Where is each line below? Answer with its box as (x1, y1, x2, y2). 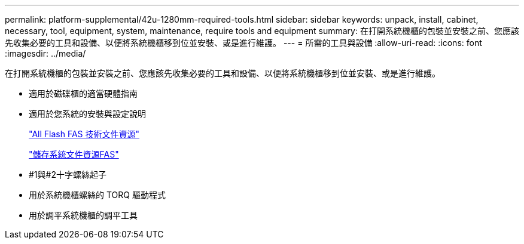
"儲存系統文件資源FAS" (29, 149, 119, 159)
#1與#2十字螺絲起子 (29, 169, 106, 180)
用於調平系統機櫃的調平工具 (29, 210, 138, 220)
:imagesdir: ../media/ (5, 48, 86, 58)
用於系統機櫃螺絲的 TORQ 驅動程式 (29, 190, 166, 200)
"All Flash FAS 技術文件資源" (29, 129, 140, 139)
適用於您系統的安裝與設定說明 (29, 109, 146, 119)
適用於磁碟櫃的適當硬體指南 (29, 88, 138, 98)
